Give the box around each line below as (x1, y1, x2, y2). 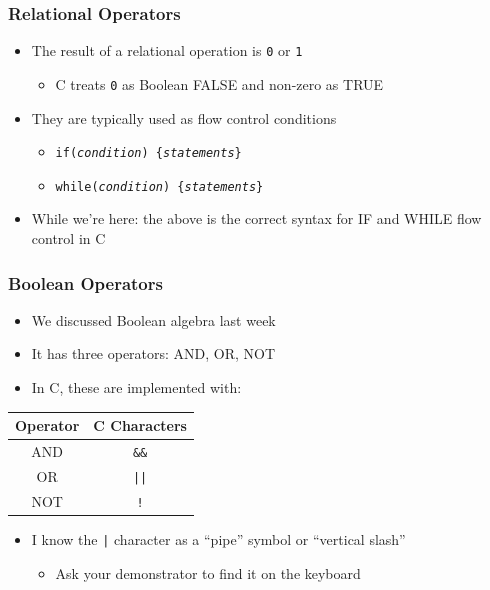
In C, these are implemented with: (31, 377, 242, 398)
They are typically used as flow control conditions (31, 107, 337, 128)
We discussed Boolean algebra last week (31, 309, 276, 330)
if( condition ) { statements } (55, 146, 242, 161)
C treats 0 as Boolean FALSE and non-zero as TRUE (55, 73, 384, 94)
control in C (31, 228, 106, 249)
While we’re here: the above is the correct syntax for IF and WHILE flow (31, 208, 482, 229)
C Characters (93, 415, 187, 436)
